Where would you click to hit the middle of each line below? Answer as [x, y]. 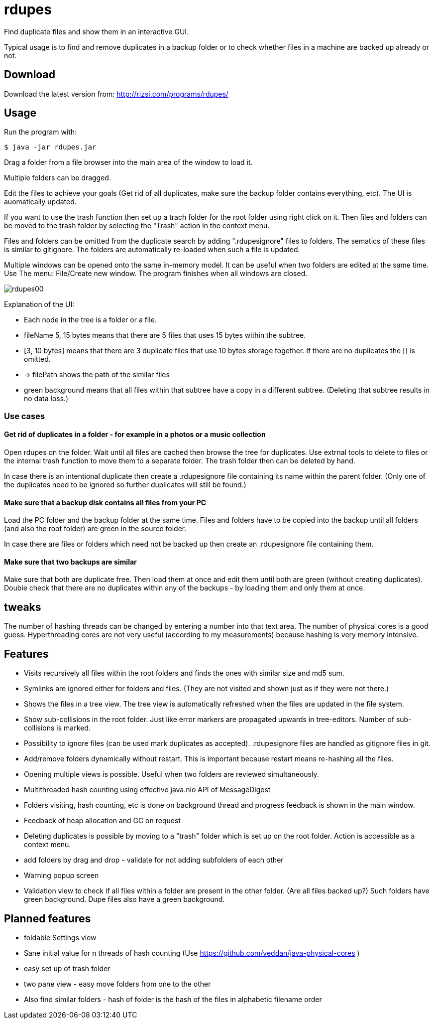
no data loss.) [46, 399]
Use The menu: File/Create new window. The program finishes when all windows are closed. [156, 274]
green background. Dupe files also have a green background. [124, 899]
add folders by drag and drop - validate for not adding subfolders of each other [154, 860]
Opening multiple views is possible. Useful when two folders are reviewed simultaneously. [171, 774]
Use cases [25, 416]
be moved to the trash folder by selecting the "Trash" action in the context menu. [137, 226]
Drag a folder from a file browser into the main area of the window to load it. [128, 162]
